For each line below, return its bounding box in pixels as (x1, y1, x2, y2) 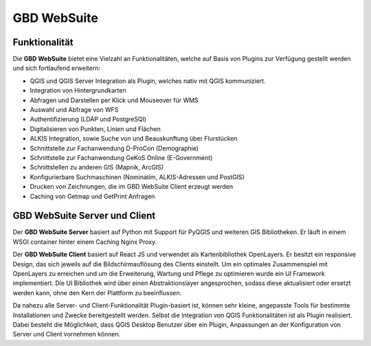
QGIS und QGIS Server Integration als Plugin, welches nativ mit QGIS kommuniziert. (30, 76, 266, 85)
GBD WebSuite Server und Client (12, 210, 156, 222)
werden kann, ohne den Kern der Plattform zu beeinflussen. (12, 288, 182, 297)
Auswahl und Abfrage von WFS (30, 106, 119, 114)
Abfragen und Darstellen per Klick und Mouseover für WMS (30, 96, 199, 104)
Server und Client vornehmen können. (12, 330, 121, 338)
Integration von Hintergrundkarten (30, 86, 126, 95)
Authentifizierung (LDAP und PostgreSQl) (30, 115, 147, 124)
